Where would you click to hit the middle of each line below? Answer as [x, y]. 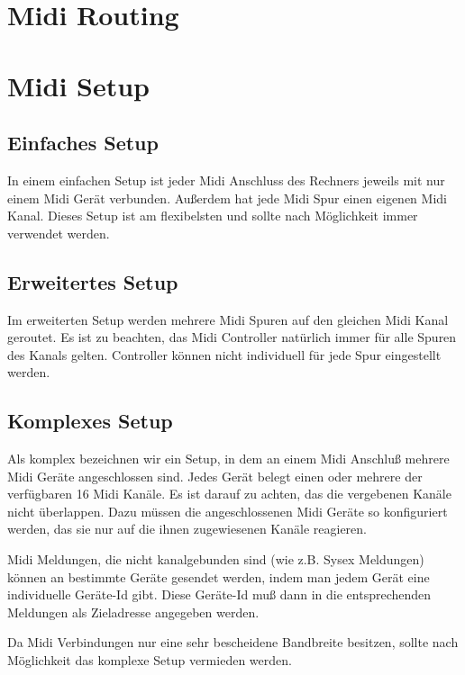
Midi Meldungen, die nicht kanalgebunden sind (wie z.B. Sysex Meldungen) [216, 559]
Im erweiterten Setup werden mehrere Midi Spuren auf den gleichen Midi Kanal [228, 319]
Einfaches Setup [83, 143]
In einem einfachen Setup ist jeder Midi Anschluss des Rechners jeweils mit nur [226, 180]
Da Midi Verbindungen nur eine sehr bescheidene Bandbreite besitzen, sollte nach [233, 642]
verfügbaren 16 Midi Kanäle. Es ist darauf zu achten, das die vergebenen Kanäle [229, 494]
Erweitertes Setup [93, 281]
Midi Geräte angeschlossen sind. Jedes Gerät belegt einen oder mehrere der [215, 476]
